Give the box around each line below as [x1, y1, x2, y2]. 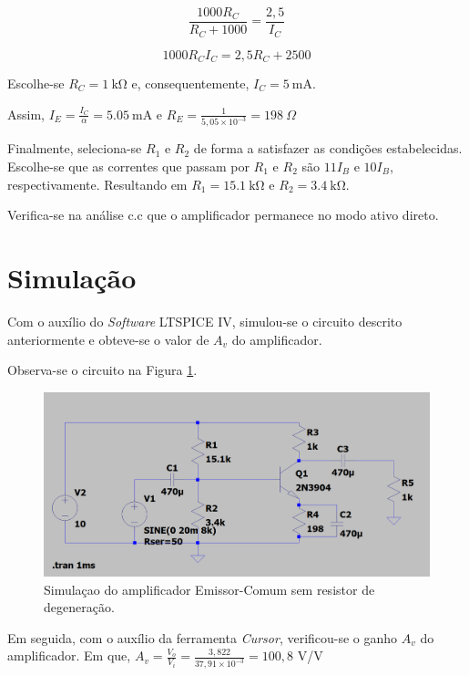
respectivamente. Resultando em [7, 174, 188, 193]
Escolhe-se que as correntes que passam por [7, 157, 250, 176]
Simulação [7, 259, 137, 296]
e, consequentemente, [131, 73, 250, 92]
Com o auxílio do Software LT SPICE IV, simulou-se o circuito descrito [7, 311, 403, 330]
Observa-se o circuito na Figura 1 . [7, 360, 198, 380]
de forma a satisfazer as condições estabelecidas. [193, 139, 463, 158]
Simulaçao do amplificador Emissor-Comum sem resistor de [44, 579, 375, 598]
